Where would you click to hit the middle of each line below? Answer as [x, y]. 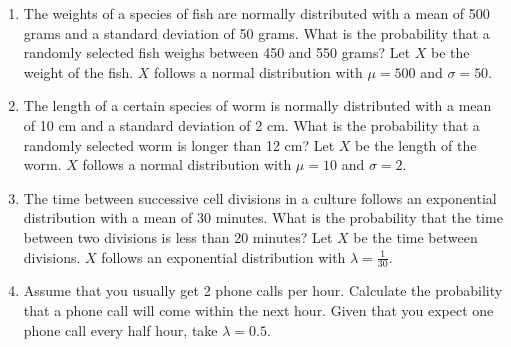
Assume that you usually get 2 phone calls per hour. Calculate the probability [263, 290]
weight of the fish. [78, 71]
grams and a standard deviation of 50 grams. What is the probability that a [256, 32]
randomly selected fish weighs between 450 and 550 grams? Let [217, 52]
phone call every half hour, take [120, 329]
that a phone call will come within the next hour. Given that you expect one [258, 309]
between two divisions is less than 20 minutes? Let [178, 236]
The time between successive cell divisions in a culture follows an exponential [260, 197]
